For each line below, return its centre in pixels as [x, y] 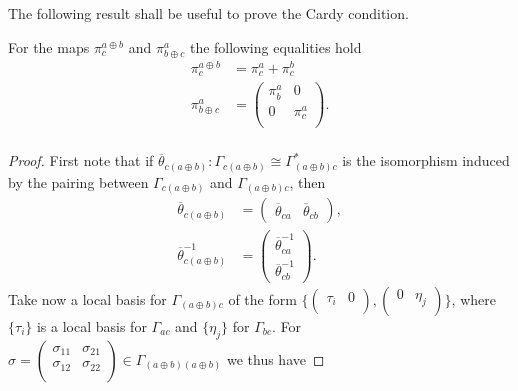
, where [473, 298]
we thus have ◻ [275, 358]
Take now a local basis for [87, 298]
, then [307, 181]
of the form [262, 298]
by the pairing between [78, 181]
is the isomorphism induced [426, 160]
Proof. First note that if [81, 160]
